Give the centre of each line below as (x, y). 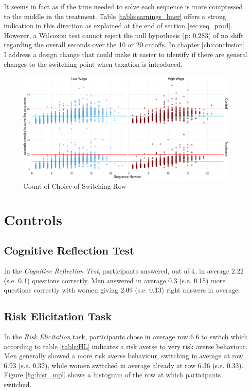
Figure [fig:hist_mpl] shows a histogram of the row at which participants (113, 375)
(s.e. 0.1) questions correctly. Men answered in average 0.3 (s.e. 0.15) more (115, 280)
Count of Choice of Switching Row (75, 186)
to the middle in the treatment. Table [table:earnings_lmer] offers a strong (115, 16)
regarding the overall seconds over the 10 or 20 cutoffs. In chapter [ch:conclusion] (125, 45)
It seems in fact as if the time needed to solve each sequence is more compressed (123, 6)
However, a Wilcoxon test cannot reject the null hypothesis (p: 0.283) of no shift (124, 35)
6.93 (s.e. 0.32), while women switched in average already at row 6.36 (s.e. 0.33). (124, 365)
